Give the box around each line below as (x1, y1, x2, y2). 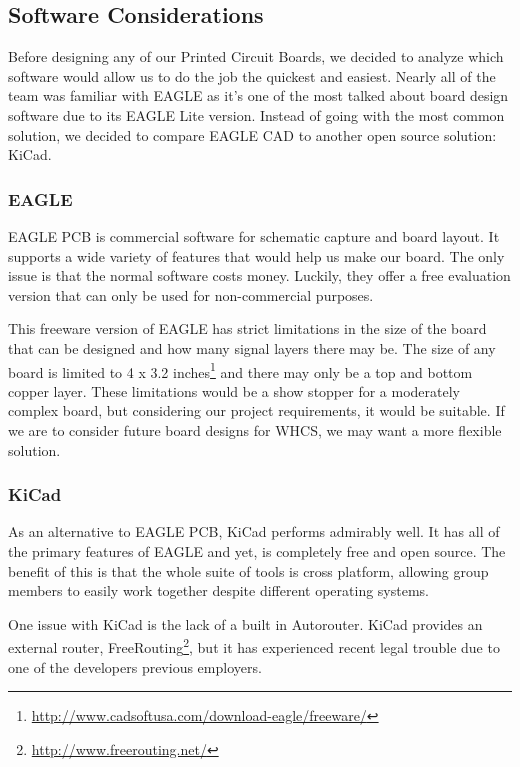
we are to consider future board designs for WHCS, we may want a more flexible (8, 419, 502, 440)
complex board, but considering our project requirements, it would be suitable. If (8, 400, 505, 421)
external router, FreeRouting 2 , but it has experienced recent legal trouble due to (8, 634, 500, 658)
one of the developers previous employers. (8, 656, 262, 677)
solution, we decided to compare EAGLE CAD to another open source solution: (8, 124, 497, 145)
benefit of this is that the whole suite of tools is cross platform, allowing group (8, 560, 489, 581)
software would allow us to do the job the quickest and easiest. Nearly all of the (8, 65, 496, 86)
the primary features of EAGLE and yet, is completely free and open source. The (8, 540, 506, 561)
